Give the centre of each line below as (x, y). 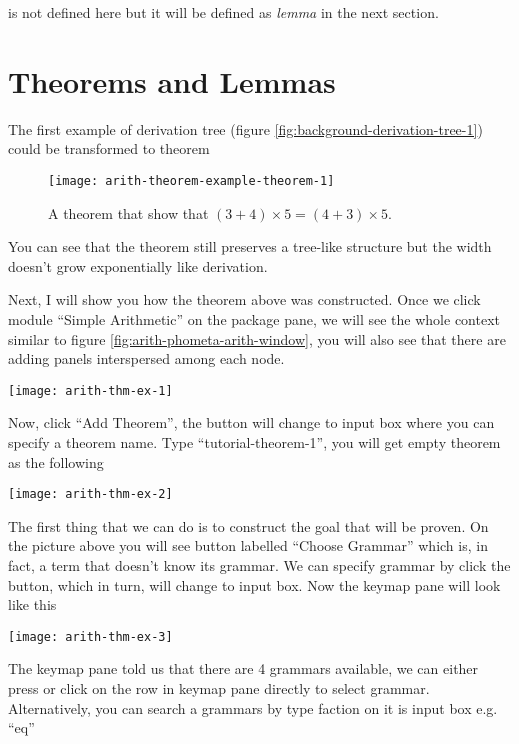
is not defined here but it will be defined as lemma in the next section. (223, 12)
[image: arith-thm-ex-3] (90, 636)
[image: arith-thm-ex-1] (90, 390)
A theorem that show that (128, 212)
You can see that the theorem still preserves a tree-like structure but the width (250, 246)
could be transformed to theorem (109, 148)
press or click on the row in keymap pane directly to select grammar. (219, 688)
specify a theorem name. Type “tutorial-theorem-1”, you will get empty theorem (254, 441)
